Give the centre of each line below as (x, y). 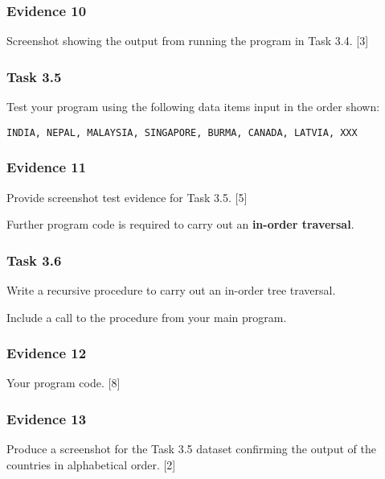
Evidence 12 (47, 353)
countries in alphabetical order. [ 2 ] (91, 464)
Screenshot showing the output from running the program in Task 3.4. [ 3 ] (188, 41)
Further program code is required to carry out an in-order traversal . (180, 224)
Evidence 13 (47, 418)
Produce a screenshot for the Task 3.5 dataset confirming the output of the (191, 449)
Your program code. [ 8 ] (63, 383)
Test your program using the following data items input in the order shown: (193, 107)
